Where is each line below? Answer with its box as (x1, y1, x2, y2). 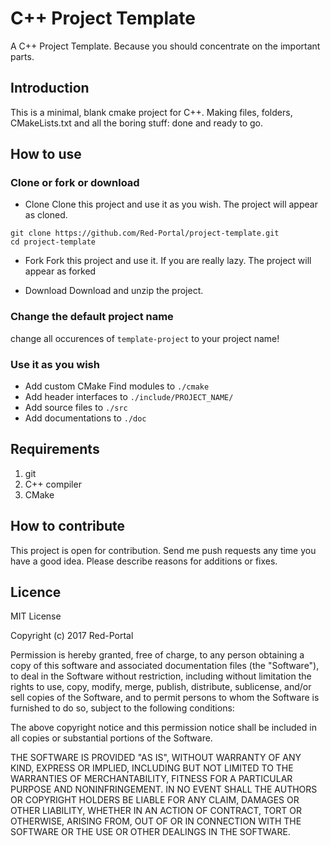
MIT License (10, 610, 62, 622)
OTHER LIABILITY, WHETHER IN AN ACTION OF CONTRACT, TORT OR (10, 805, 302, 817)
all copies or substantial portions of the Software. (10, 732, 213, 744)
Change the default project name (10, 310, 174, 324)
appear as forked (24, 265, 97, 277)
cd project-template (10, 237, 97, 247)
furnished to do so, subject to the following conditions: (10, 702, 235, 714)
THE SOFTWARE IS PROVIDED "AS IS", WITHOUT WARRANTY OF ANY (10, 752, 302, 764)
